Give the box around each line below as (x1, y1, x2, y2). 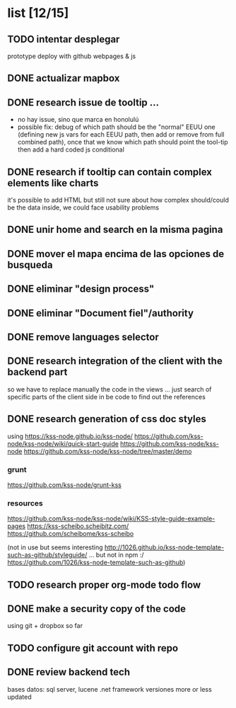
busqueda (7, 258, 53, 270)
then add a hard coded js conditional (17, 145, 125, 154)
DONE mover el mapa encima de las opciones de (7, 248, 225, 260)
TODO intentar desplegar (7, 33, 120, 45)
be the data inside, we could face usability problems (7, 203, 160, 212)
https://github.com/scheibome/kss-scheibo (7, 530, 134, 538)
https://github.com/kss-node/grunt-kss (7, 480, 122, 489)
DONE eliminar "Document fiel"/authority (7, 307, 194, 319)
